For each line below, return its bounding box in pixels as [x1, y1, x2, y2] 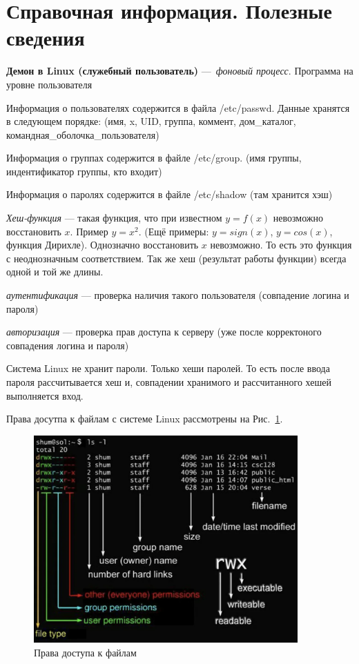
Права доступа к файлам [34, 645, 137, 659]
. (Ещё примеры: [138, 224, 209, 238]
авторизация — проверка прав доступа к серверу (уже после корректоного [6, 324, 322, 339]
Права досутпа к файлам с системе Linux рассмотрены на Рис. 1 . [6, 411, 283, 426]
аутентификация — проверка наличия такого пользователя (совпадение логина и [6, 288, 349, 302]
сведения [6, 23, 85, 52]
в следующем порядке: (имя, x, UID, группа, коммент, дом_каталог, [6, 114, 296, 128]
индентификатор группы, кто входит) [6, 164, 162, 178]
